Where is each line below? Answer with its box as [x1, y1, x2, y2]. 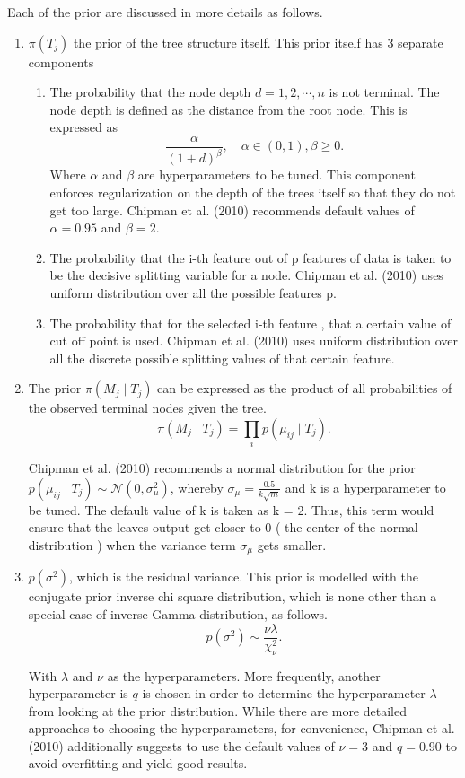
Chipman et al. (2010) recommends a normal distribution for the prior [28, 459, 416, 477]
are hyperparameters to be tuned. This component [137, 165, 416, 184]
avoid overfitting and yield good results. [28, 754, 248, 773]
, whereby [170, 477, 224, 496]
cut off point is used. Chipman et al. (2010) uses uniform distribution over [49, 331, 458, 350]
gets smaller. [257, 536, 327, 555]
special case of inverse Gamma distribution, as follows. [28, 605, 328, 624]
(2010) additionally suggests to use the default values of [28, 736, 335, 755]
